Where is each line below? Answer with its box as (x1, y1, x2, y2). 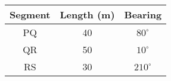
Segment (10, 8, 51, 21)
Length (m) (60, 8, 115, 21)
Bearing (124, 8, 162, 21)
